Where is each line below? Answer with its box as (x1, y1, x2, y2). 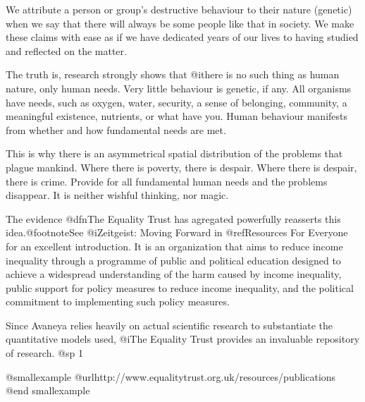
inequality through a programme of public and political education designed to (6, 252, 341, 267)
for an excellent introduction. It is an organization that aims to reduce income (6, 238, 343, 253)
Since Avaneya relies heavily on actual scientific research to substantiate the (6, 317, 333, 332)
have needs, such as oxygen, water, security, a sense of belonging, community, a (6, 95, 347, 109)
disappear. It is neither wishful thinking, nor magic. (6, 188, 229, 202)
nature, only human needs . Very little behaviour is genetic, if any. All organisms (6, 80, 352, 95)
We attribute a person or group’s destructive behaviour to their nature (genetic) (6, 2, 352, 16)
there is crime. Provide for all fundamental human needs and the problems (6, 173, 328, 188)
